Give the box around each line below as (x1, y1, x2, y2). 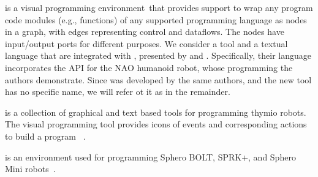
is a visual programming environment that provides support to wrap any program (5, 1, 313, 13)
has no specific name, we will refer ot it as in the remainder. (5, 85, 230, 98)
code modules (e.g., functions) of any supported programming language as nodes (5, 13, 307, 26)
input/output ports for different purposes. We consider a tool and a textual (5, 37, 288, 50)
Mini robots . (5, 162, 56, 175)
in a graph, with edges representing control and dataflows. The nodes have (5, 25, 284, 38)
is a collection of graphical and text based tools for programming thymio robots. (5, 105, 306, 118)
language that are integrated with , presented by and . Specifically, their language (5, 49, 312, 62)
